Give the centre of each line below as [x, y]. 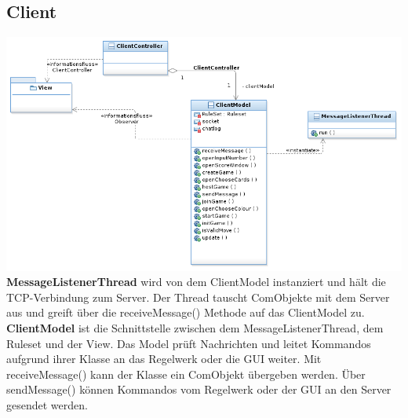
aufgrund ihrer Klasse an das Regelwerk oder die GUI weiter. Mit [164, 359]
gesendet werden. [47, 404]
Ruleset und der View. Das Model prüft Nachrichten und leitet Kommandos [189, 343]
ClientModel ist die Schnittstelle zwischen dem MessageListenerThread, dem [195, 328]
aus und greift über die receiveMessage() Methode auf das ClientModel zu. [186, 312]
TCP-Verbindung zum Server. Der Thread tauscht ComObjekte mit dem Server [198, 297]
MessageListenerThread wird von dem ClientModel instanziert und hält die [196, 282]
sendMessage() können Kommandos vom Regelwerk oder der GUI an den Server [199, 389]
